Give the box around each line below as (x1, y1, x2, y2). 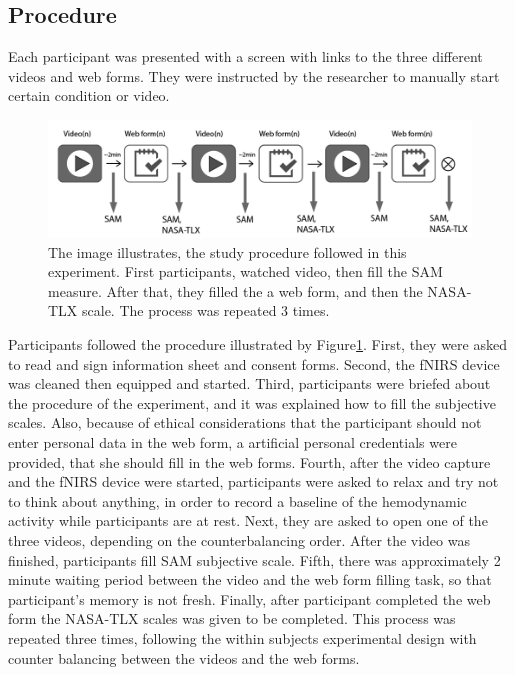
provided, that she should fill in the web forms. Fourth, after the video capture (8, 451, 491, 472)
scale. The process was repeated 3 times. (82, 300, 330, 321)
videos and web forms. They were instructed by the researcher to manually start (8, 65, 500, 86)
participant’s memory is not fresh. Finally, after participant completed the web (8, 588, 491, 609)
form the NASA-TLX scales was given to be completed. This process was (8, 608, 456, 629)
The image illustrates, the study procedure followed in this (48, 241, 407, 262)
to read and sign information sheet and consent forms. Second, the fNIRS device (8, 353, 500, 374)
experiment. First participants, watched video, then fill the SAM (48, 261, 443, 282)
